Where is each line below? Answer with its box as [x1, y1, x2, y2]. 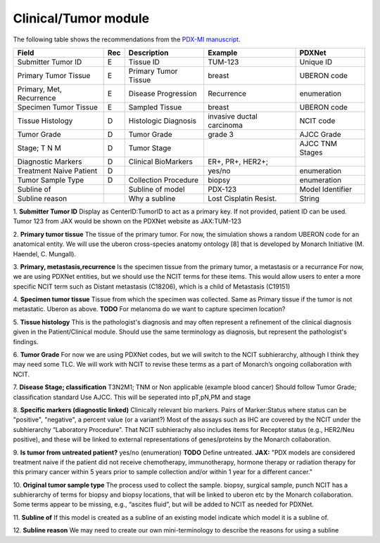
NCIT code [299, 116, 336, 126]
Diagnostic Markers [17, 157, 82, 166]
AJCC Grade [299, 129, 341, 139]
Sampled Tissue [128, 102, 182, 112]
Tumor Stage [128, 143, 172, 152]
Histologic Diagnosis [128, 116, 197, 126]
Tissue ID [128, 57, 160, 67]
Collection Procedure [128, 175, 199, 185]
